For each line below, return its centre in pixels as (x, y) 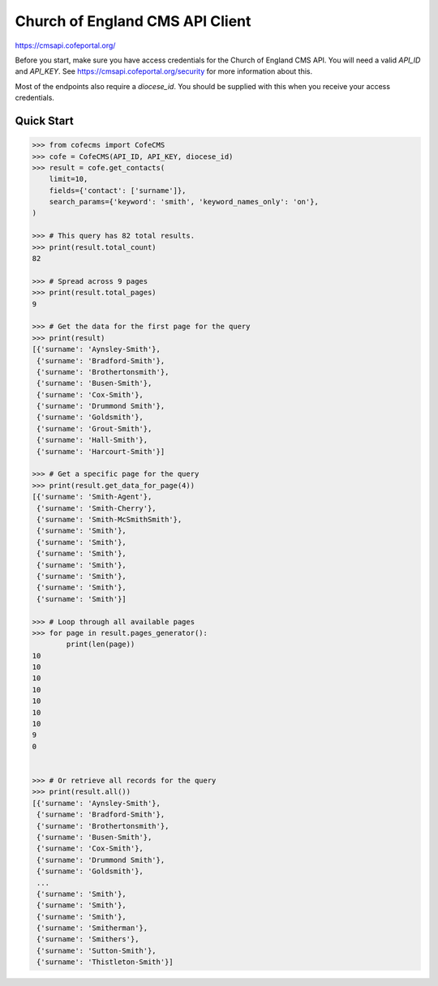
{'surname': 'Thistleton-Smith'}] (105, 962)
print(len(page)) (101, 644)
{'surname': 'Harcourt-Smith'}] (101, 451)
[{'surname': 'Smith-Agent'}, (92, 497)
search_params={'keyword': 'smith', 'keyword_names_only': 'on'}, (184, 202)
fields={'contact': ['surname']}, (118, 190)
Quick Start (44, 120)
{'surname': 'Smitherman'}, (92, 928)
